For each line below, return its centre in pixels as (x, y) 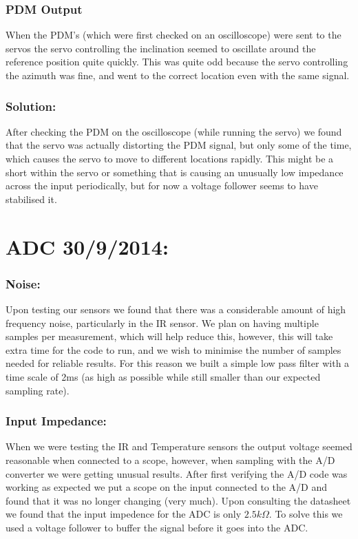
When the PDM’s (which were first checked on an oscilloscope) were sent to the (173, 35)
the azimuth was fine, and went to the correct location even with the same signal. (178, 75)
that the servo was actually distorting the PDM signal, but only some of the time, (179, 145)
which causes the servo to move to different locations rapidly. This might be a (170, 158)
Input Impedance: (56, 421)
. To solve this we (306, 514)
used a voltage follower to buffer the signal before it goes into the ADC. (157, 527)
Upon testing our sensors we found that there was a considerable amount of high (176, 309)
